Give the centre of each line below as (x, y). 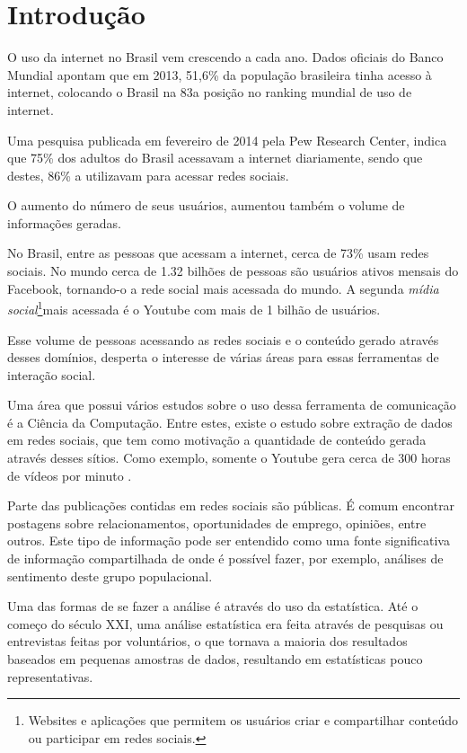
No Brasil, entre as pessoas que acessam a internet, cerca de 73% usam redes (218, 253)
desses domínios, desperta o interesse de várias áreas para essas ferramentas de (223, 357)
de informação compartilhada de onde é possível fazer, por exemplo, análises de (225, 558)
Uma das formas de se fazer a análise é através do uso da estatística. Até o (213, 606)
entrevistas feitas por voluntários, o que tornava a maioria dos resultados (207, 641)
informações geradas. (65, 222)
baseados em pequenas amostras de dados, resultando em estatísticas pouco (215, 659)
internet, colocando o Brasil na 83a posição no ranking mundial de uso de (210, 92)
